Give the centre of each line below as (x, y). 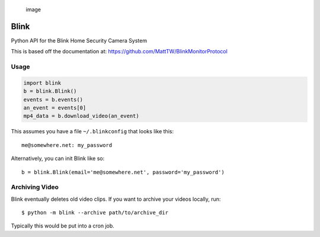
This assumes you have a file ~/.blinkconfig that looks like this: (92, 132)
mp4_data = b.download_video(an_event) (81, 116)
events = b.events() (53, 100)
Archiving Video (35, 187)
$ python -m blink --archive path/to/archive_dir (95, 213)
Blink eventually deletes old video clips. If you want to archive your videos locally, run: (116, 199)
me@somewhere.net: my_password (67, 145)
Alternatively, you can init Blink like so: (58, 158)
